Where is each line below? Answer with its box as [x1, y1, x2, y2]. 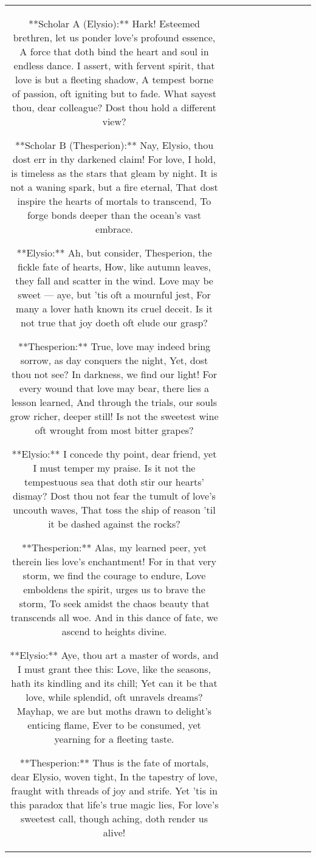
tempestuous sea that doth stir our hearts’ [24, 475, 205, 489]
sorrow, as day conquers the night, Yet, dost [20, 353, 208, 367]
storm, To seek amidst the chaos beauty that [19, 596, 210, 610]
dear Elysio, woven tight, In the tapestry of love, [11, 769, 218, 783]
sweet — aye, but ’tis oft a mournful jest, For [18, 287, 211, 301]
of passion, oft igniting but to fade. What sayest [12, 86, 216, 100]
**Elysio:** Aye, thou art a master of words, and [10, 648, 219, 662]
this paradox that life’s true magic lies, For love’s [10, 797, 219, 811]
